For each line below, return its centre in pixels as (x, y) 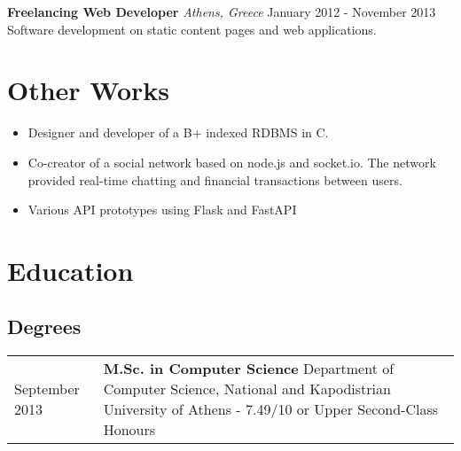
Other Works (89, 90)
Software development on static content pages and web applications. (192, 29)
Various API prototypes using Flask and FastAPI (162, 210)
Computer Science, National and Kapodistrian (247, 389)
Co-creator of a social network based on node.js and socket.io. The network (232, 162)
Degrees (44, 327)
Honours (129, 430)
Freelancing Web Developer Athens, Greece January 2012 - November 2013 (222, 12)
